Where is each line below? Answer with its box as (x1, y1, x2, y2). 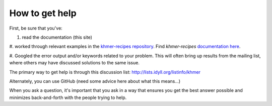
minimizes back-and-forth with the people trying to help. (9, 94, 127, 100)
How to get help (9, 8, 77, 19)
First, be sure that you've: (9, 25, 62, 31)
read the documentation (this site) (22, 34, 93, 40)
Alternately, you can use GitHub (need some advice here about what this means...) (9, 78, 181, 84)
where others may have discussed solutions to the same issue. (9, 60, 140, 66)
